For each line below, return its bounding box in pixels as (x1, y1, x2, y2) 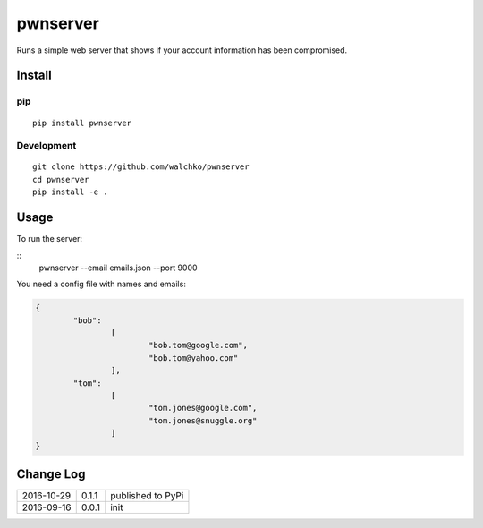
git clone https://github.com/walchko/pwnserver (32, 162, 250, 172)
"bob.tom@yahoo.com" (148, 353, 239, 362)
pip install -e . (32, 187, 108, 197)
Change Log (16, 466, 86, 482)
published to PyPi (110, 490, 184, 502)
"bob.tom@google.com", (148, 340, 248, 351)
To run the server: (16, 234, 83, 244)
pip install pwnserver (32, 117, 132, 128)
